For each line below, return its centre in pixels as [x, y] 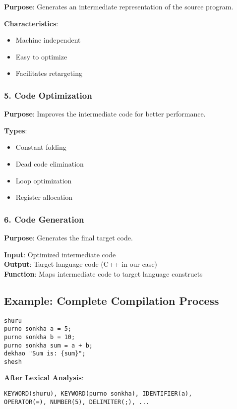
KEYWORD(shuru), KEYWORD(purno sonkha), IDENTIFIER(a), [98, 394]
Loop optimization [44, 180]
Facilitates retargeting [49, 73]
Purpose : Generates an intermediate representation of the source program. [119, 6]
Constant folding [41, 147]
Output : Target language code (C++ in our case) [81, 264]
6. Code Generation [44, 219]
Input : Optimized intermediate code [60, 254]
